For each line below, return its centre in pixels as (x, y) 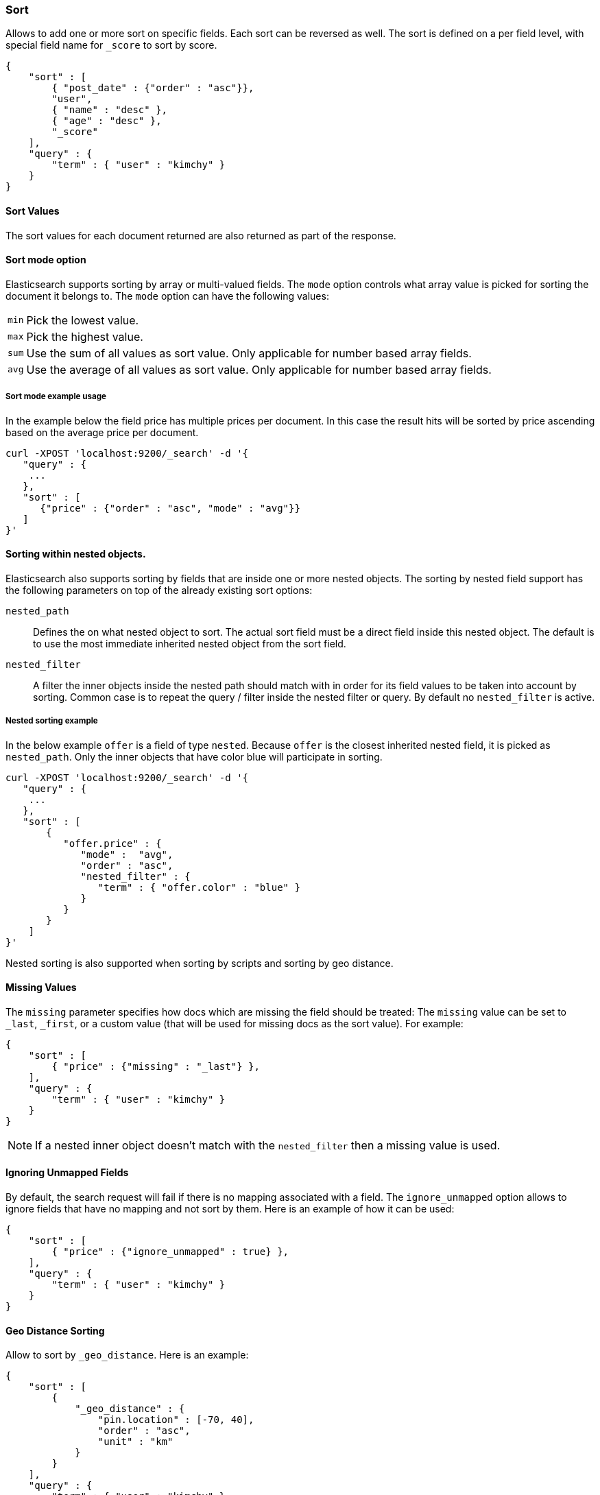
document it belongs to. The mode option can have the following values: (167, 296)
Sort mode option (46, 260)
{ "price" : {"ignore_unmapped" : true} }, (170, 1252)
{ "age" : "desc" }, (107, 121)
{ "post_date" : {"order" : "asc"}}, (153, 88)
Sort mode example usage (56, 397)
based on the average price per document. (102, 432)
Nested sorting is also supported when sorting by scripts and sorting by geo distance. (200, 963)
